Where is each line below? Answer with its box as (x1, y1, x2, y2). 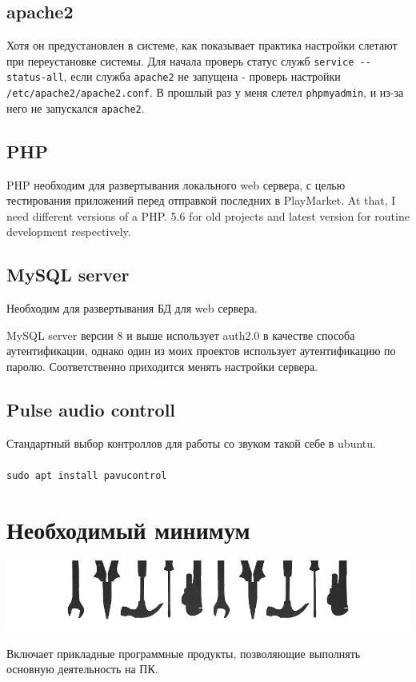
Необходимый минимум (6, 512, 250, 545)
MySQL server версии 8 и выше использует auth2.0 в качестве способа (6, 326, 355, 343)
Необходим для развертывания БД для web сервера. (6, 300, 258, 317)
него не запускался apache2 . (6, 99, 145, 116)
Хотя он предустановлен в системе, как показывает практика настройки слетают (6, 37, 398, 54)
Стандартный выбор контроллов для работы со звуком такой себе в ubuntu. (6, 434, 376, 451)
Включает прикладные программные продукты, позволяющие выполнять (6, 644, 361, 661)
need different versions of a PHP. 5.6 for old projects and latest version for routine (6, 207, 410, 224)
